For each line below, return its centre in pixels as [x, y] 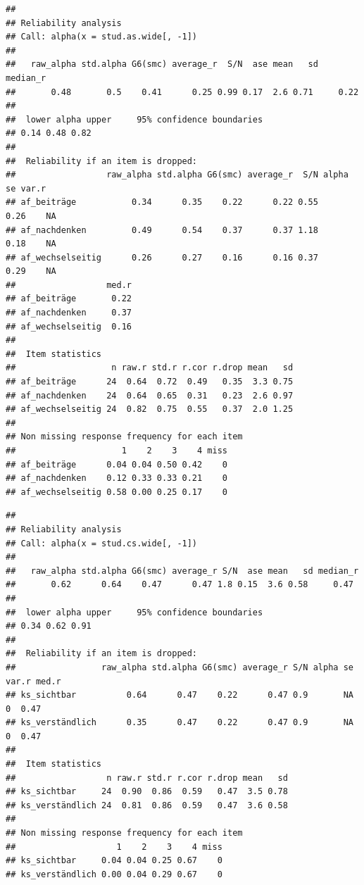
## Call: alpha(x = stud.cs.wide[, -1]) [102, 543]
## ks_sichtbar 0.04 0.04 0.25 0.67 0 [114, 861]
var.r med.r [33, 681]
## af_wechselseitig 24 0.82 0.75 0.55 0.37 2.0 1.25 [150, 409]
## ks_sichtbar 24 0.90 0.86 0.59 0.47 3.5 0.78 [147, 792]
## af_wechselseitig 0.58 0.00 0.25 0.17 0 [117, 492]
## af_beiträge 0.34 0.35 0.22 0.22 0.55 [162, 202]
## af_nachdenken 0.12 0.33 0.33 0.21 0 [117, 478]
